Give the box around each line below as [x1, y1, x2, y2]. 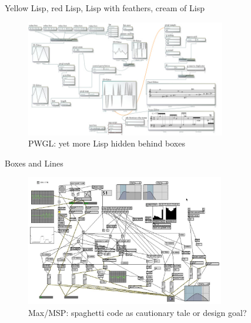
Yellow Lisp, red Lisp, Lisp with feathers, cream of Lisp [5, 2, 205, 14]
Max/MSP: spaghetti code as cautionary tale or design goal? [28, 306, 247, 318]
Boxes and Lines [5, 156, 63, 169]
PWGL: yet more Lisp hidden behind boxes [28, 137, 185, 149]
